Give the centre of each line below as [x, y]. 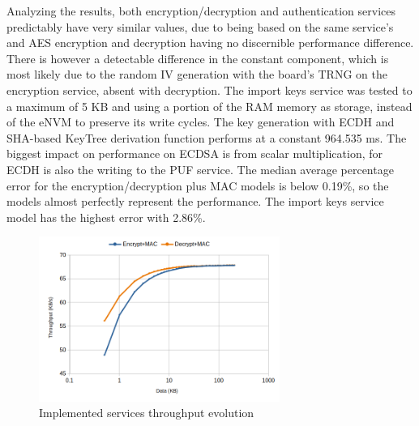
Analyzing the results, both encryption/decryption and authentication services [201, 11]
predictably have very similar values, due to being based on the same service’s [200, 26]
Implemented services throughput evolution [147, 413]
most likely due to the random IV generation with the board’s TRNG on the [197, 74]
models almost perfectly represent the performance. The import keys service [195, 201]
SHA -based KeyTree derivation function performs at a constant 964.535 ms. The [207, 137]
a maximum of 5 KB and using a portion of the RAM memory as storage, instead [209, 106]
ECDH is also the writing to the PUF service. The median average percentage [200, 169]
